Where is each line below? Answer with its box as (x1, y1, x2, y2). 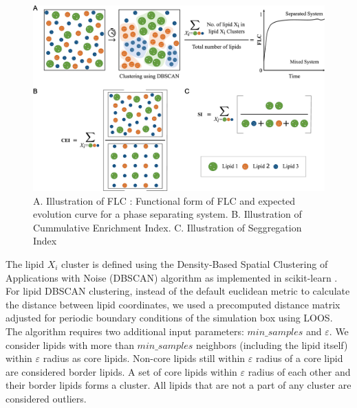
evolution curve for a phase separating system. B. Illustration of (33, 207, 302, 221)
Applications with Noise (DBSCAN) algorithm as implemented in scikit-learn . (6, 270, 338, 284)
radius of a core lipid (255, 351, 343, 365)
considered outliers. (6, 391, 87, 405)
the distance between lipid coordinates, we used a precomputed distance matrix (6, 297, 340, 311)
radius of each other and (248, 364, 351, 378)
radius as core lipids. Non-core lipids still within (43, 351, 246, 365)
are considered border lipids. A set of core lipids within (6, 364, 237, 378)
